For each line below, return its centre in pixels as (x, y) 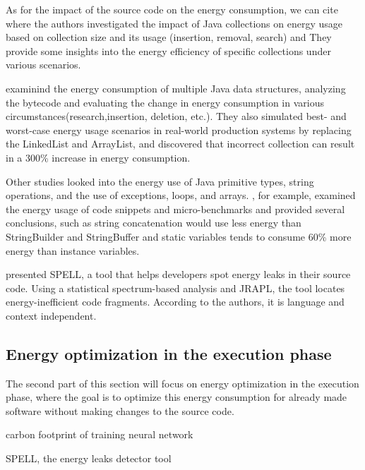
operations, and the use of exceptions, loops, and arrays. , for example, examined (181, 195)
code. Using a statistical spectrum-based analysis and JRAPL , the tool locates (175, 288)
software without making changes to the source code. (120, 410)
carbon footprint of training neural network (100, 434)
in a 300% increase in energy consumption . (98, 157)
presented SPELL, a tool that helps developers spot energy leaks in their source (178, 274)
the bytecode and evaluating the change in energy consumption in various (165, 102)
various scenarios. (43, 65)
